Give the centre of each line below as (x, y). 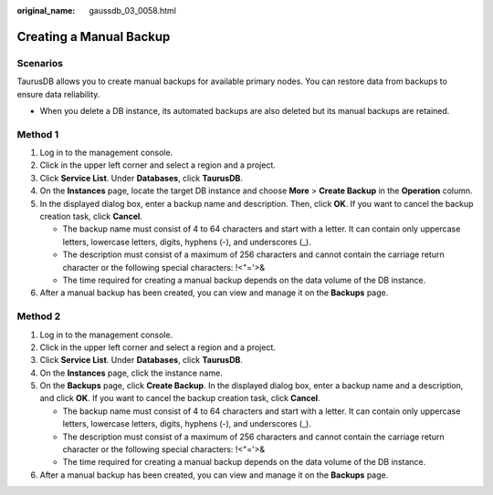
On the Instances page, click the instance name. (131, 373)
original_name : (46, 10)
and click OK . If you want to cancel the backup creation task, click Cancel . (180, 398)
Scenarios (40, 63)
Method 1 (38, 134)
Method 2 (39, 316)
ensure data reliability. (58, 94)
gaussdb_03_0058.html (133, 10)
